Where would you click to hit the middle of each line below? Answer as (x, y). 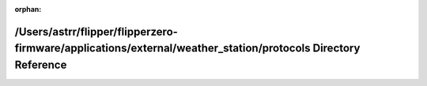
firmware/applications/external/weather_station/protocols (162, 49)
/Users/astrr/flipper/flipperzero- (96, 32)
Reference (41, 65)
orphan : (28, 9)
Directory (336, 49)
